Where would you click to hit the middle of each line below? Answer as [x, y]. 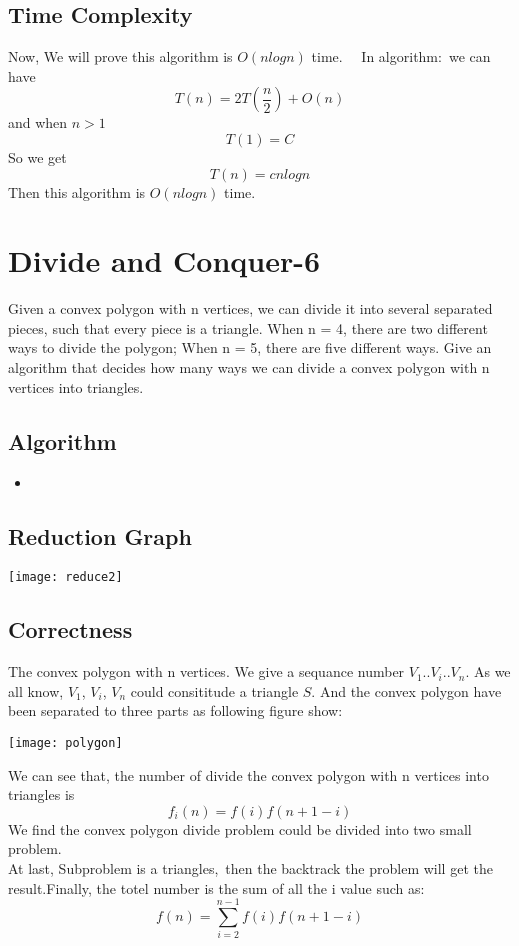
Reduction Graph [100, 536]
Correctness [70, 629]
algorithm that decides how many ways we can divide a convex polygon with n [249, 367]
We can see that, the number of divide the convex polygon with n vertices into [248, 774]
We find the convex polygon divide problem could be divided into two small [240, 828]
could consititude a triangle [214, 690]
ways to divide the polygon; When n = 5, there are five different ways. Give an [250, 347]
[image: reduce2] [65, 577]
